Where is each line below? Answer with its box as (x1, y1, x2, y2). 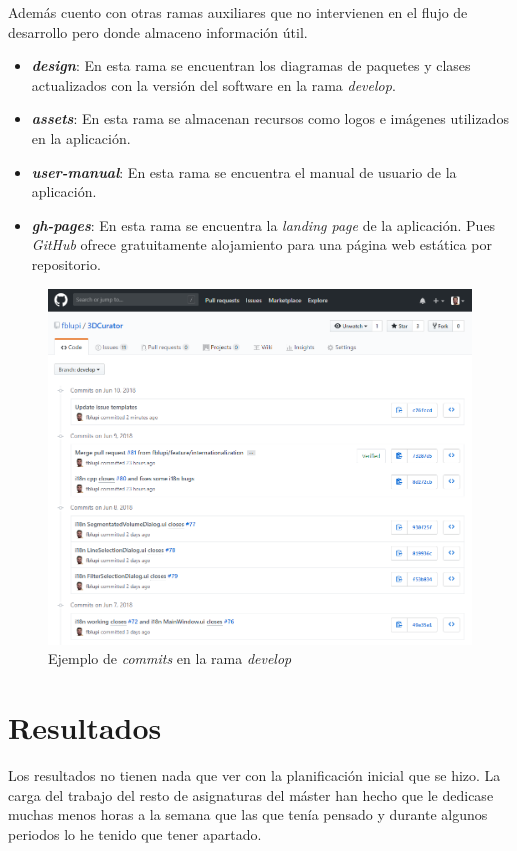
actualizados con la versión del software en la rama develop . (31, 74, 396, 95)
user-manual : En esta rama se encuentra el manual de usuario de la (31, 161, 457, 182)
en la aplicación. (31, 127, 131, 148)
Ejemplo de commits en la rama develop (48, 648, 292, 669)
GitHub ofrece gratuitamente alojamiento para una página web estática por (31, 234, 492, 255)
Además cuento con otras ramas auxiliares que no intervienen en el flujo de (8, 2, 468, 22)
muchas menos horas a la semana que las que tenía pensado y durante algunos (8, 804, 488, 825)
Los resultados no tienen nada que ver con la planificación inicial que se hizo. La (8, 765, 501, 786)
